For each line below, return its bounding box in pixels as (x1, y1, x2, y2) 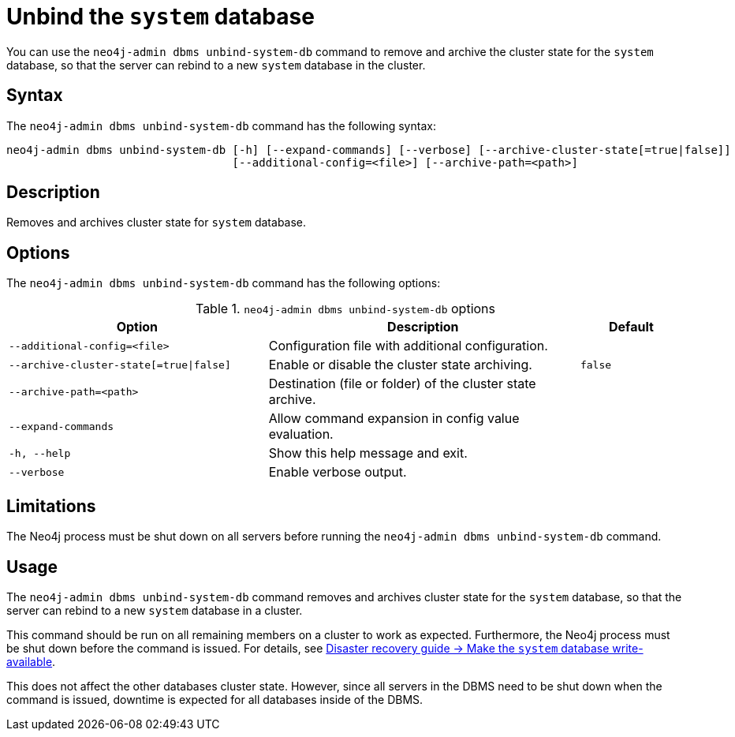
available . (6, 654, 56, 668)
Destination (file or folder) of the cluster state (268, 376, 536, 392)
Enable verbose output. (268, 464, 407, 481)
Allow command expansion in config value (268, 410, 520, 427)
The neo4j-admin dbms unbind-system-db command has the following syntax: (6, 118, 436, 133)
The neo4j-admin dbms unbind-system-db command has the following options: (6, 276, 441, 290)
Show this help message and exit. (268, 445, 468, 462)
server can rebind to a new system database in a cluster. (6, 603, 303, 617)
